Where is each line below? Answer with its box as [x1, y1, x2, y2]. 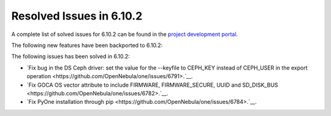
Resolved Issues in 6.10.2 [11, 9, 143, 23]
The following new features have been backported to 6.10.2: [11, 42, 163, 49]
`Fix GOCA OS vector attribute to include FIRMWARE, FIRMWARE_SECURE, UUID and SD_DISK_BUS [26, 81, 278, 89]
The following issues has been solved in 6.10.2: [11, 53, 130, 60]
